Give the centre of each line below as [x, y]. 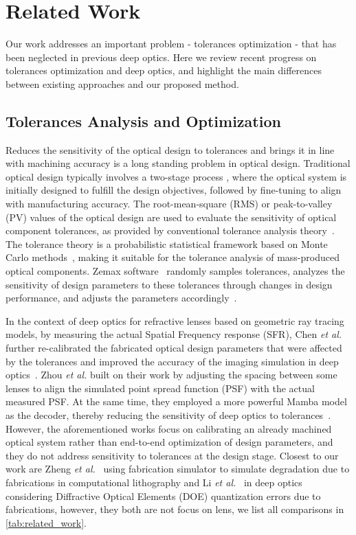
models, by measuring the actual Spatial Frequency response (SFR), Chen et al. [174, 334]
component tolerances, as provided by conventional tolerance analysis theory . [170, 230]
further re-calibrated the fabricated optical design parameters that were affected [174, 348]
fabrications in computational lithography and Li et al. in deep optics [154, 482]
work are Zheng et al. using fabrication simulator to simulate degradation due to [178, 469]
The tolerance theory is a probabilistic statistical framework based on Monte [167, 243]
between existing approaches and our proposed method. [122, 83]
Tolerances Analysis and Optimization [143, 121]
